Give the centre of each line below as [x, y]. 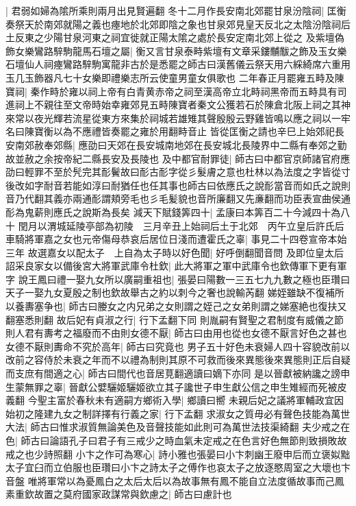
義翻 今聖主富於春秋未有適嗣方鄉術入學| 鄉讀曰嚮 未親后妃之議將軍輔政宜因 [175, 400]
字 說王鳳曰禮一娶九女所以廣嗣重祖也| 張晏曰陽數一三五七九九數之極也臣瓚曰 [178, 279]
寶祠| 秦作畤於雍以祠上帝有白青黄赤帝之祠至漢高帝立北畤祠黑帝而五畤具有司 [176, 91]
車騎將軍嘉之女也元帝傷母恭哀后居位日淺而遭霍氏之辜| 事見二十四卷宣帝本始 [176, 239]
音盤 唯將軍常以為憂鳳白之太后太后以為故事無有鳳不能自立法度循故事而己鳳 [175, 480]
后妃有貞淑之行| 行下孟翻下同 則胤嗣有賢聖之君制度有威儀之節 [205, 319]
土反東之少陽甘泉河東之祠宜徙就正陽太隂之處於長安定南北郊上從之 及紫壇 [170, 37]
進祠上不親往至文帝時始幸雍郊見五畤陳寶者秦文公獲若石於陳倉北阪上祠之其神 [178, 105]
